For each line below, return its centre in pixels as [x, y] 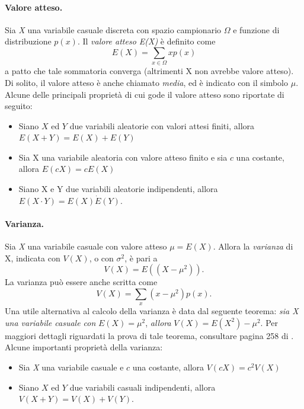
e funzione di [256, 29]
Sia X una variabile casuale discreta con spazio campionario [113, 29]
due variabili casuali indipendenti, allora [143, 387]
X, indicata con [33, 258]
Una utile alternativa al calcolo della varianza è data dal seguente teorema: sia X [152, 311]
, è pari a [141, 258]
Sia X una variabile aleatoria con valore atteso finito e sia [123, 157]
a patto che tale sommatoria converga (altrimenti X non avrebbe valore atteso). [149, 71]
